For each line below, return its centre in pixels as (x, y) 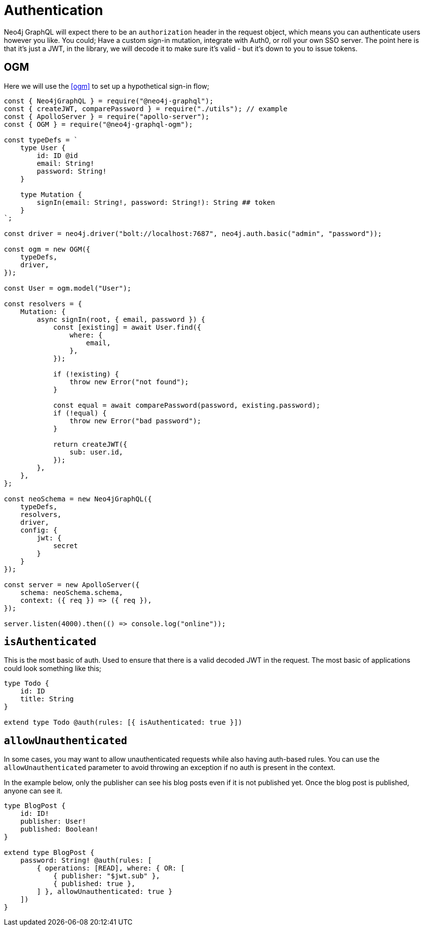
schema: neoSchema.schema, (72, 592)
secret (66, 545)
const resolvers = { (43, 304)
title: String (47, 699)
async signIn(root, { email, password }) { (121, 319)
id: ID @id (57, 155)
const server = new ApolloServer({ (72, 584)
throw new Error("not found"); (129, 382)
